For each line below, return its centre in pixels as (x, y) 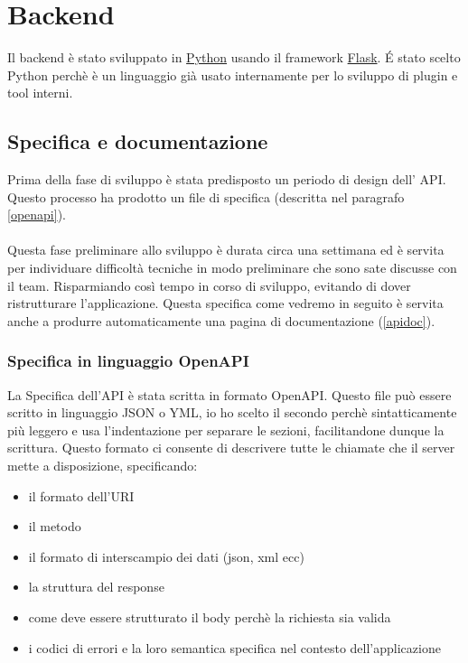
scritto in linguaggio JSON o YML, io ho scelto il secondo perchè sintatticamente (232, 412)
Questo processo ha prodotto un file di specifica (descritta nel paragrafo (206, 196)
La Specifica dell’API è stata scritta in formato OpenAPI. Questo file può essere (229, 394)
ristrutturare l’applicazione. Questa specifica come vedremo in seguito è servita (225, 303)
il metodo (55, 526)
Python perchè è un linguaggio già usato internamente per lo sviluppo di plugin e (233, 75)
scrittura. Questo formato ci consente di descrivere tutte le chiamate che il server (231, 448)
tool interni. (40, 93)
